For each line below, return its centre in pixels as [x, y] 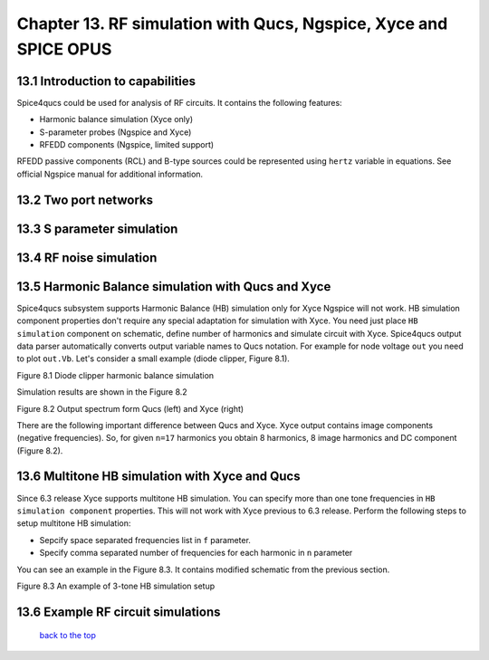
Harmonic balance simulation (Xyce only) [116, 120]
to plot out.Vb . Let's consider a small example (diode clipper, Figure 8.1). [153, 359]
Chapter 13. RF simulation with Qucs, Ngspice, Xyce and [232, 24]
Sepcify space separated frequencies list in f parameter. [145, 540]
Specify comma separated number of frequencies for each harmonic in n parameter [196, 553]
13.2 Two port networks [85, 200]
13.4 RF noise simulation [87, 258]
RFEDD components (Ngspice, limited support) [127, 145]
